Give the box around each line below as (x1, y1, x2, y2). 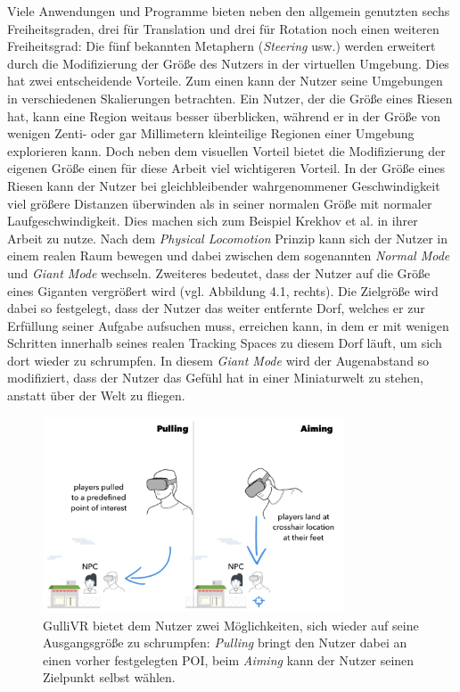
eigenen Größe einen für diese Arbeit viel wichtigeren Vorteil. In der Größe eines (7, 159, 445, 177)
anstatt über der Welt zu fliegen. (7, 386, 185, 405)
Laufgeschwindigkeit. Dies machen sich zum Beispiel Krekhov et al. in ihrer (7, 211, 418, 230)
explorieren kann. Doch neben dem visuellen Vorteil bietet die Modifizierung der (7, 141, 446, 160)
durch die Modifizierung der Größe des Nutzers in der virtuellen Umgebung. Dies (7, 54, 449, 72)
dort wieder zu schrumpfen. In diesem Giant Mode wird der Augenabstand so (7, 350, 430, 369)
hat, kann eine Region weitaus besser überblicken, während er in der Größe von (7, 106, 441, 125)
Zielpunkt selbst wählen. (43, 668, 176, 687)
